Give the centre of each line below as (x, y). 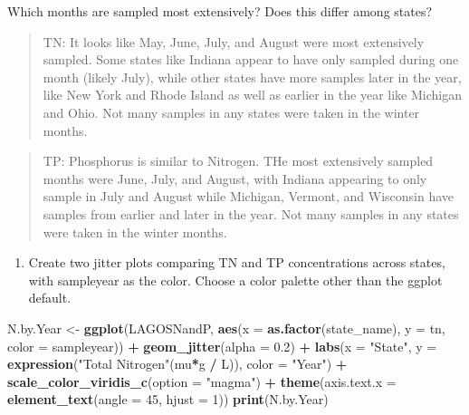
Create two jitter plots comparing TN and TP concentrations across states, (237, 262)
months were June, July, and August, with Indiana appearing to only (235, 178)
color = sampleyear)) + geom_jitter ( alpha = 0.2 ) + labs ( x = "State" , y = (222, 346)
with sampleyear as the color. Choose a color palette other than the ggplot (235, 280)
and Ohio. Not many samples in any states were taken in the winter (231, 112)
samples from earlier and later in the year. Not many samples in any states (251, 213)
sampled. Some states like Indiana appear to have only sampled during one (251, 59)
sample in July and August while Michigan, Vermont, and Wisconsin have (249, 196)
